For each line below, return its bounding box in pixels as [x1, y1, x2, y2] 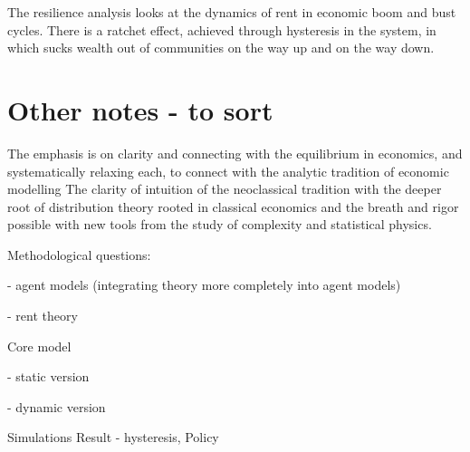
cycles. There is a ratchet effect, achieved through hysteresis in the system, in [7, 20, 436, 39]
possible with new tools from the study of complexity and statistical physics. [7, 215, 432, 234]
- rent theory [7, 306, 78, 325]
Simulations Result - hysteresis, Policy [7, 428, 219, 447]
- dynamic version [7, 397, 106, 416]
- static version [7, 367, 90, 386]
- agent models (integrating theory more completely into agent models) [7, 275, 401, 294]
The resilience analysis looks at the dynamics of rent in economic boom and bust [7, 3, 456, 21]
